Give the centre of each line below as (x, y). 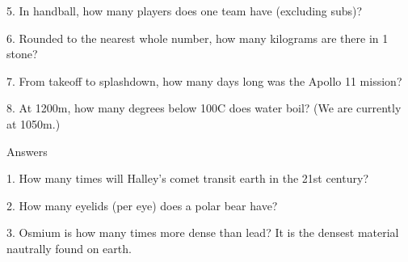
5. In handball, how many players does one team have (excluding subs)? (185, 11)
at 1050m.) (34, 123)
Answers (27, 151)
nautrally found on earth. (69, 248)
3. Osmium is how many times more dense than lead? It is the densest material (203, 232)
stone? (22, 54)
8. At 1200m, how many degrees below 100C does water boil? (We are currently (204, 108)
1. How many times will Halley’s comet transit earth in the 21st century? (187, 178)
